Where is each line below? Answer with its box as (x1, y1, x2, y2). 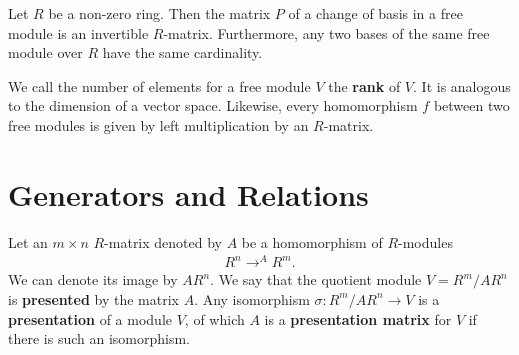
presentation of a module (8, 308, 172, 329)
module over (8, 42, 83, 63)
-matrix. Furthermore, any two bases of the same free (163, 22, 490, 43)
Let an (8, 231, 48, 252)
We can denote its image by (8, 269, 178, 290)
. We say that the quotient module (210, 269, 422, 290)
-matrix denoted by (104, 231, 222, 252)
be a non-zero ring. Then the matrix (48, 3, 271, 23)
